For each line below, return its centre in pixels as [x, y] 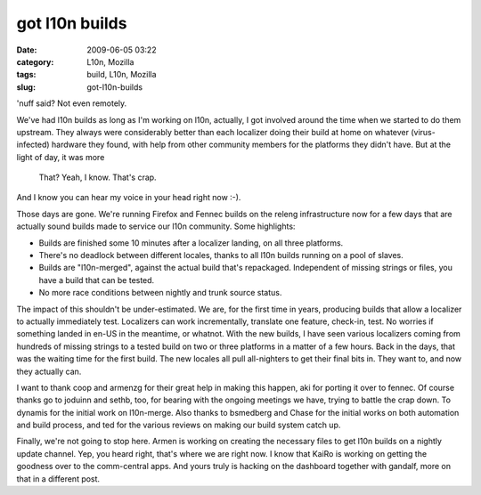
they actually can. [49, 371]
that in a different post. [58, 479]
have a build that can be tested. [97, 280]
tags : [26, 75]
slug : [26, 87]
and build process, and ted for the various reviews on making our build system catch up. [179, 425]
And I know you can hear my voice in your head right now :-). [129, 198]
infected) [33, 145]
